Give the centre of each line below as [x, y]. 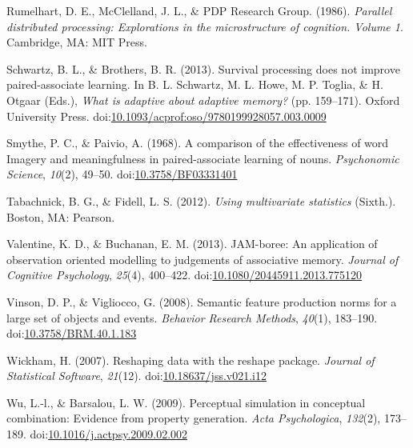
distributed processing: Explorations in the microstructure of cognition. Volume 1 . [205, 26]
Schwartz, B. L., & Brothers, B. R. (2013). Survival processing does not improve [203, 68]
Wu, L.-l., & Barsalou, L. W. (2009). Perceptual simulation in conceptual [186, 402]
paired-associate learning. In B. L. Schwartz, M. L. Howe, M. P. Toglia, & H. [195, 84]
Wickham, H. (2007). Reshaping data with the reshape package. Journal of [190, 360]
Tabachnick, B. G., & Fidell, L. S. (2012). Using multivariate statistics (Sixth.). [201, 200]
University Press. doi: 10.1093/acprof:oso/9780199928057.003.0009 [166, 116]
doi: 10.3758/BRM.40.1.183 [72, 333]
